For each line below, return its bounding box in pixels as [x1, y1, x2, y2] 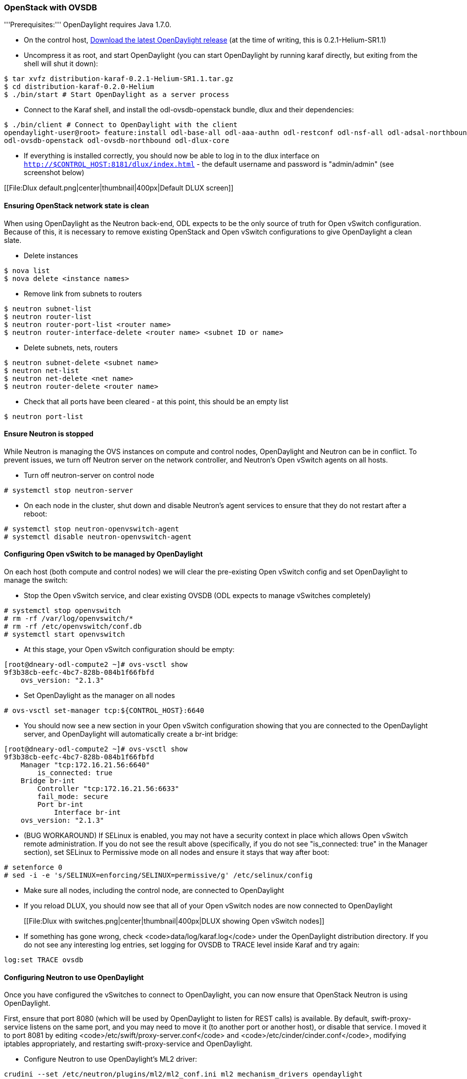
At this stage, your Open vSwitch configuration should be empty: [24, 645, 235, 654]
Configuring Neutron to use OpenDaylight [4, 973, 144, 982]
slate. [4, 235, 22, 244]
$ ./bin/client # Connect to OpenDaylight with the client [4, 121, 238, 129]
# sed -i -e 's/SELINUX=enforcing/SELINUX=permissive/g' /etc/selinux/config [4, 871, 313, 880]
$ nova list [4, 266, 50, 275]
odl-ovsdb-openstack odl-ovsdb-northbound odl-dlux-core [4, 137, 230, 145]
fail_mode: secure [37, 793, 108, 801]
